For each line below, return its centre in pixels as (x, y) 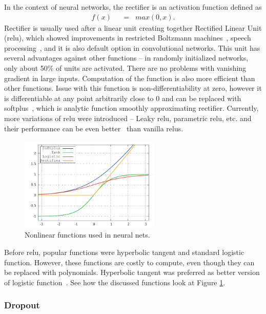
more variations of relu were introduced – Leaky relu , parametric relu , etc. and (128, 118)
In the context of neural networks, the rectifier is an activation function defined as (133, 7)
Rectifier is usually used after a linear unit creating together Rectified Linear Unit (133, 27)
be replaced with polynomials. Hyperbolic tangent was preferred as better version (132, 272)
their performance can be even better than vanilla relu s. (94, 128)
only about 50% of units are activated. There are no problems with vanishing (125, 68)
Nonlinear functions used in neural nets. (87, 235)
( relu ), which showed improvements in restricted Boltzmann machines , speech (128, 38)
